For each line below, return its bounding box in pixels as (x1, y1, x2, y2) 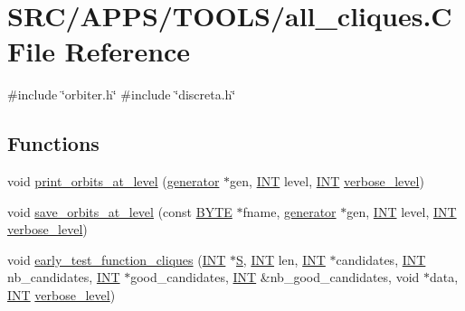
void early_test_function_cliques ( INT (7, 250, 226, 269)
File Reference (7, 33, 191, 70)
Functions (7, 129, 100, 157)
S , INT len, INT (236, 250, 326, 269)
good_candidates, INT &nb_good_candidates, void (130, 268, 420, 287)
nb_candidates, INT (7, 268, 120, 287)
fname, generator (242, 202, 337, 221)
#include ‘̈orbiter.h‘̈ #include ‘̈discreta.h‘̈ (7, 85, 236, 104)
